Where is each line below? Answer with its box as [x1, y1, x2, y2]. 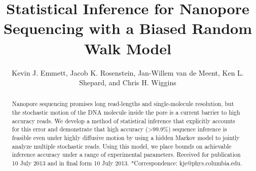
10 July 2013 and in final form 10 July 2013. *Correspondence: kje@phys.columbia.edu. [12, 159, 242, 167]
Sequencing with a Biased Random [4, 18, 252, 39]
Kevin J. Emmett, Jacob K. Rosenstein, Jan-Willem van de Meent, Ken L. [12, 67, 244, 78]
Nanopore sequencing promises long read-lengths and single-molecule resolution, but [12, 99, 234, 108]
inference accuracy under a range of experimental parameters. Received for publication [12, 150, 241, 159]
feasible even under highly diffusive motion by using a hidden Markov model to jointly [12, 133, 240, 142]
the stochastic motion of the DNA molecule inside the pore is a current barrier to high [12, 108, 240, 117]
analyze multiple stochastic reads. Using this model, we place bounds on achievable [12, 142, 232, 150]
